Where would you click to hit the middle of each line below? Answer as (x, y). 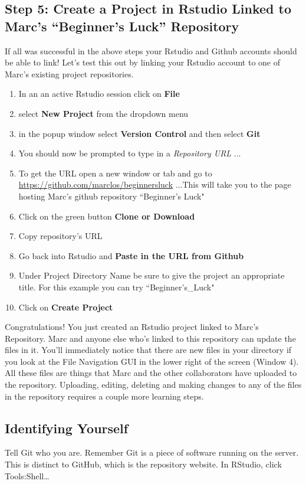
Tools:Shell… (27, 475)
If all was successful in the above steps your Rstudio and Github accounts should (151, 50)
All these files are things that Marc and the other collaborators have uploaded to (151, 373)
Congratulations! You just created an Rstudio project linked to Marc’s (132, 327)
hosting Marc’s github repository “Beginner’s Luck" (111, 196)
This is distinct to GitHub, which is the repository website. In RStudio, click (143, 464)
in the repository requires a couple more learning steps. (104, 396)
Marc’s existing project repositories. (69, 73)
